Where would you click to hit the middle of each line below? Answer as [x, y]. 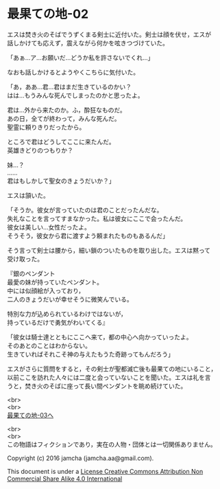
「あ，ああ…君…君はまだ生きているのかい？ [70, 87]
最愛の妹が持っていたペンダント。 [55, 282]
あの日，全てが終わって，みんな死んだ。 [64, 118]
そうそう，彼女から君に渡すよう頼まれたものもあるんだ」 [88, 236]
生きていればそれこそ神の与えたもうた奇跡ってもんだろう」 [91, 354]
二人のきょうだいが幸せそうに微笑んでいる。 [70, 299]
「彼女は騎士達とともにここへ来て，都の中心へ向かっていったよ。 [100, 337]
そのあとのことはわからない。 [49, 345]
